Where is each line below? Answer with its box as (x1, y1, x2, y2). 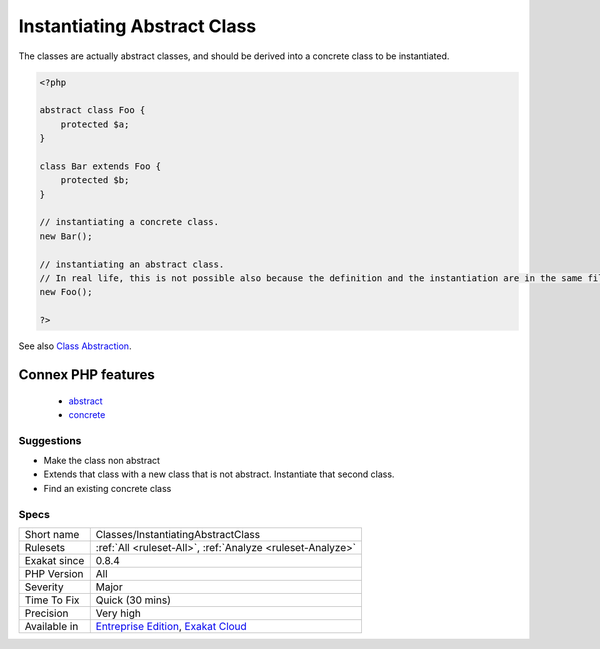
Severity (24, 580, 64, 594)
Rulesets (24, 541, 65, 555)
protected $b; (60, 175, 130, 186)
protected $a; (60, 118, 130, 130)
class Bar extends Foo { (39, 160, 162, 172)
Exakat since (24, 554, 85, 568)
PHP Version (24, 567, 84, 581)
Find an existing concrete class (43, 482, 172, 494)
